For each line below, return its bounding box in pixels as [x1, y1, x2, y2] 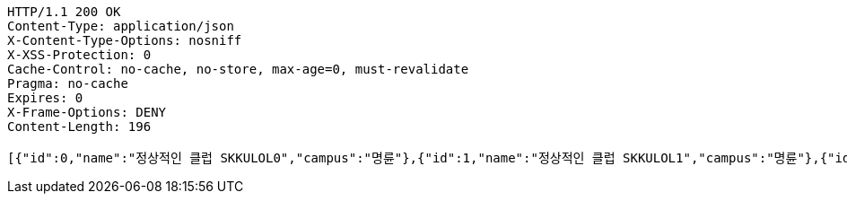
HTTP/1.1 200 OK [7, 4, 121, 19]
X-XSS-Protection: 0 [7, 48, 152, 62]
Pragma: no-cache [7, 76, 128, 91]
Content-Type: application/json [7, 19, 234, 33]
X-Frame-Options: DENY [7, 105, 167, 119]
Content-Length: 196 [7, 119, 152, 134]
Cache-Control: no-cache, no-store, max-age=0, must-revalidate [7, 62, 469, 76]
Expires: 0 [7, 91, 83, 105]
